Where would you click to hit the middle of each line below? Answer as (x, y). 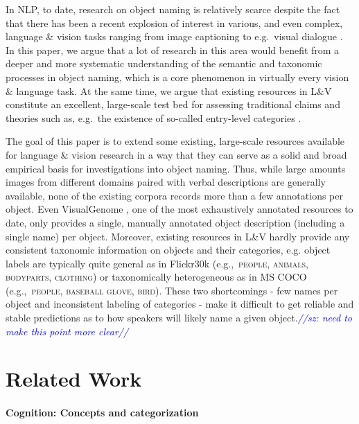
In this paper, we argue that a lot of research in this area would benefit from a (173, 50)
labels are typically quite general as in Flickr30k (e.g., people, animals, (157, 263)
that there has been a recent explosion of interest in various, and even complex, (174, 23)
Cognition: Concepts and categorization (102, 413)
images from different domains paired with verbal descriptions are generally (166, 182)
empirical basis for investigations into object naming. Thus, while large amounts (176, 168)
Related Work (74, 379)
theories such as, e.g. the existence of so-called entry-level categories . (154, 117)
